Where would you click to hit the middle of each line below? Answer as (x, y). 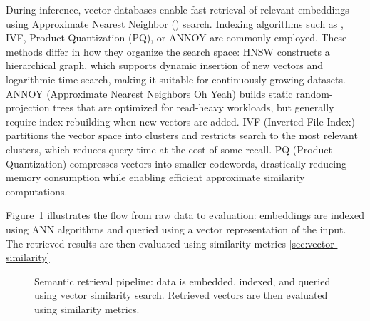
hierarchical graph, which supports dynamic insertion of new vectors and (165, 65)
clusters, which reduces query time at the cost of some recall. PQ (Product (169, 149)
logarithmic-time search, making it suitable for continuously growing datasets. (176, 79)
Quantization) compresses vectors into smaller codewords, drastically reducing (176, 163)
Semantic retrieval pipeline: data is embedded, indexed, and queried (183, 281)
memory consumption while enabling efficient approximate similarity (155, 177)
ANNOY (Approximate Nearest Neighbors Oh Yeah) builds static (149, 93)
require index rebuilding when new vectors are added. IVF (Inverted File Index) (180, 121)
